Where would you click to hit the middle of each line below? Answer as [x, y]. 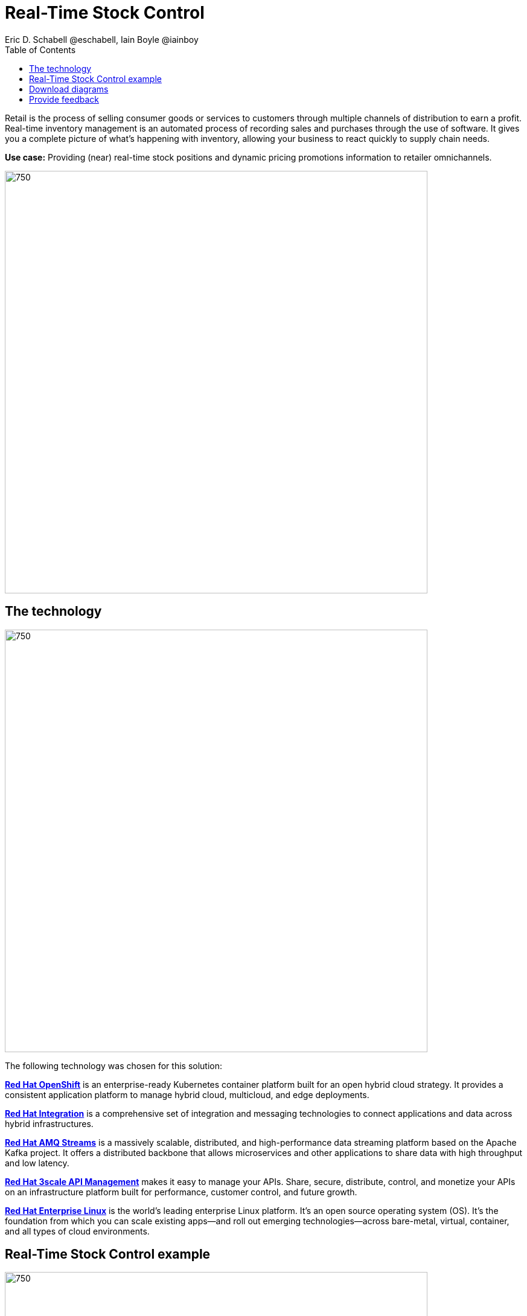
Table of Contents [40, 50]
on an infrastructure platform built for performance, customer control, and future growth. [181, 1192]
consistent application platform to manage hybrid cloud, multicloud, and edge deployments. [187, 1094]
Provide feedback [64, 99]
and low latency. [37, 1163]
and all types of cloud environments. [77, 1231]
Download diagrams [69, 89]
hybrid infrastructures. [49, 1123]
